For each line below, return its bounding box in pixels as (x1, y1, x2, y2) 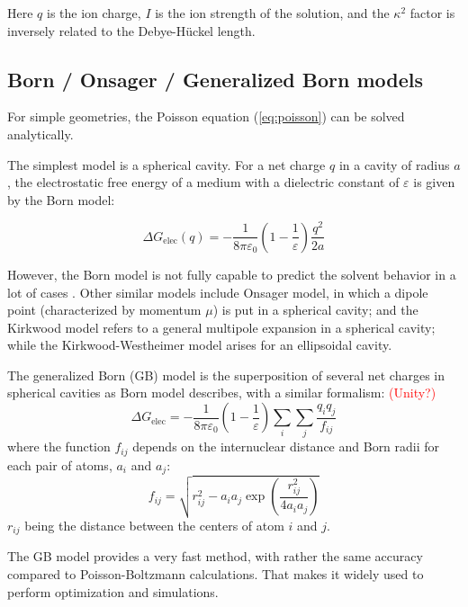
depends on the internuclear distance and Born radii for (132, 437, 440, 456)
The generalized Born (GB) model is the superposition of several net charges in (7, 365, 445, 384)
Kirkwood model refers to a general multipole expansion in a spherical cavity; (7, 317, 436, 336)
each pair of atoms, (7, 455, 112, 474)
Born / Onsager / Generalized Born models (7, 65, 424, 93)
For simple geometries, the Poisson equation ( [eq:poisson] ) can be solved (7, 107, 405, 126)
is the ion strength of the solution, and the (155, 4, 390, 22)
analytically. (7, 124, 74, 143)
